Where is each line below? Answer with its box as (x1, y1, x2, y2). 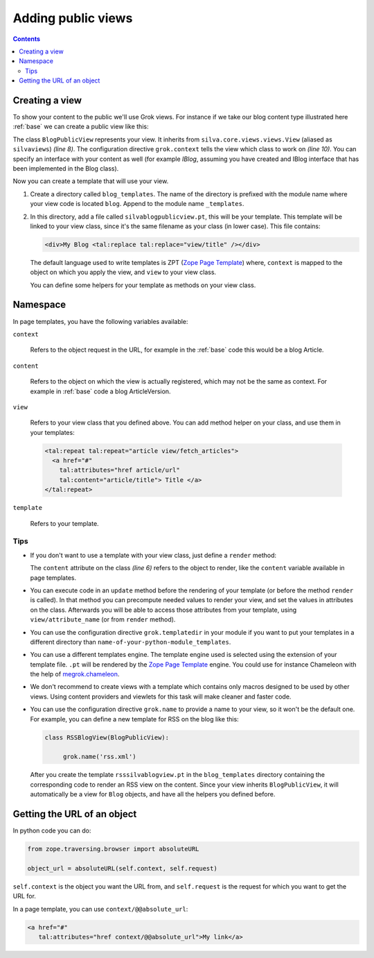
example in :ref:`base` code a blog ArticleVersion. (30, 387, 171, 395)
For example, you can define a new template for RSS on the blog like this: (30, 715, 239, 723)
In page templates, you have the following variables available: (12, 317, 188, 325)
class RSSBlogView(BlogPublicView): (44, 733, 170, 742)
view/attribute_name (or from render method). (30, 615, 176, 624)
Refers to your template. (30, 519, 100, 527)
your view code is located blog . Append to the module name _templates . (30, 200, 244, 208)
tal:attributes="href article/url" (59, 466, 180, 474)
